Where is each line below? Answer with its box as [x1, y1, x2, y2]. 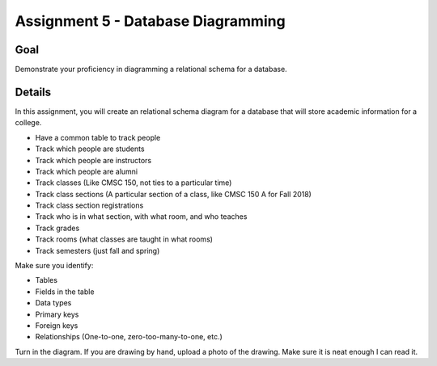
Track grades [35, 223, 80, 233]
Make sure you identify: [15, 261, 94, 271]
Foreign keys [35, 321, 78, 330]
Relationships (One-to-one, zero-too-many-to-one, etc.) [35, 332, 223, 342]
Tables [35, 276, 58, 285]
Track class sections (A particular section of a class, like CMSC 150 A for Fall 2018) [35, 189, 312, 199]
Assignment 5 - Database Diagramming [15, 12, 286, 30]
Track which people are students [35, 144, 145, 154]
